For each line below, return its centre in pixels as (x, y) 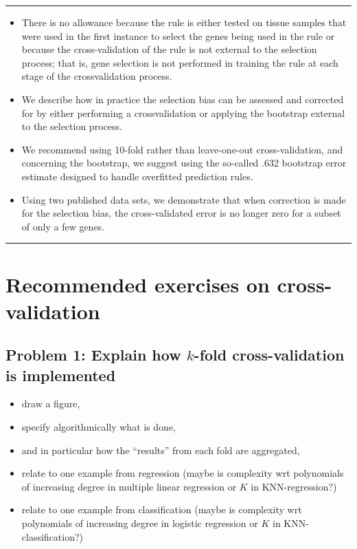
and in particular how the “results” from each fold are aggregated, (161, 450)
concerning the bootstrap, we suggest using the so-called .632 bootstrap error (184, 163)
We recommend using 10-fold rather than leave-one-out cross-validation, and (182, 149)
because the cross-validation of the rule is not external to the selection (169, 49)
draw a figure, (51, 403)
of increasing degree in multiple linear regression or (129, 486)
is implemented (61, 375)
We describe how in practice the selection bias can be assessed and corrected (183, 99)
